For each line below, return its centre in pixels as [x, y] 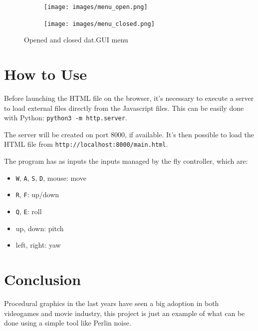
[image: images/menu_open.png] [96, 7]
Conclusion [43, 279]
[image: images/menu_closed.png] [99, 24]
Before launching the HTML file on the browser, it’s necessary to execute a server [129, 98]
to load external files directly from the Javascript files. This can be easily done [124, 108]
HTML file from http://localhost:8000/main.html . [86, 144]
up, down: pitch [40, 228]
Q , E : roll [29, 211]
